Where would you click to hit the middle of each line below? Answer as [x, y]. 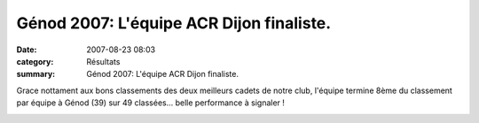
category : [35, 61]
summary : [36, 74]
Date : [27, 50]
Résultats [103, 61]
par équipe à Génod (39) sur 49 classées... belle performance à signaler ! [151, 103]
